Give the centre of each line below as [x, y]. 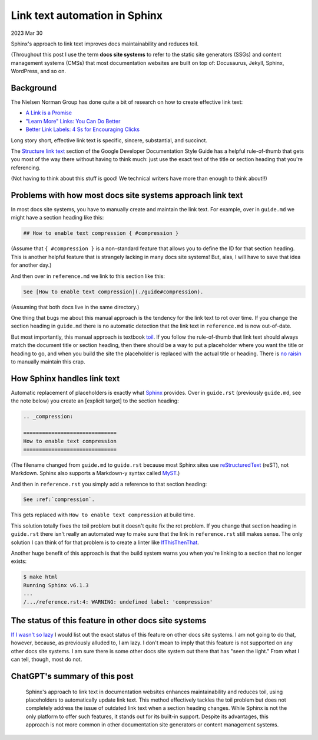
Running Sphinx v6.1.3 [56, 585]
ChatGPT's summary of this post [72, 677]
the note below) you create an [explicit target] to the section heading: [95, 401]
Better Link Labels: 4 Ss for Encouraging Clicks [83, 129]
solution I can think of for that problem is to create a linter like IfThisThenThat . [105, 542]
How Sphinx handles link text [65, 379]
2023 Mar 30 [27, 33]
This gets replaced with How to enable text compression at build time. [103, 515]
